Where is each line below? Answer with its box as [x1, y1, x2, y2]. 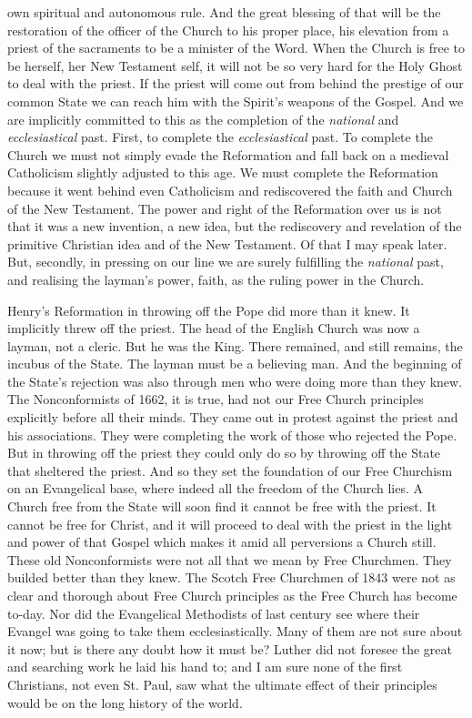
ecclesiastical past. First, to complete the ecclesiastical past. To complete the [7, 127, 433, 147]
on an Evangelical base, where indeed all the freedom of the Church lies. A [7, 479, 424, 498]
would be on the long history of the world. [7, 693, 243, 712]
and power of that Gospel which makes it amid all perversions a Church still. [7, 532, 437, 551]
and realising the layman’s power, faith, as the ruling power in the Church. [7, 269, 425, 288]
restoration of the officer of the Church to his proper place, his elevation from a [7, 20, 449, 39]
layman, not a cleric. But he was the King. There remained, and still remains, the [7, 336, 463, 355]
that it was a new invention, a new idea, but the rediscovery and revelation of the [7, 217, 462, 236]
